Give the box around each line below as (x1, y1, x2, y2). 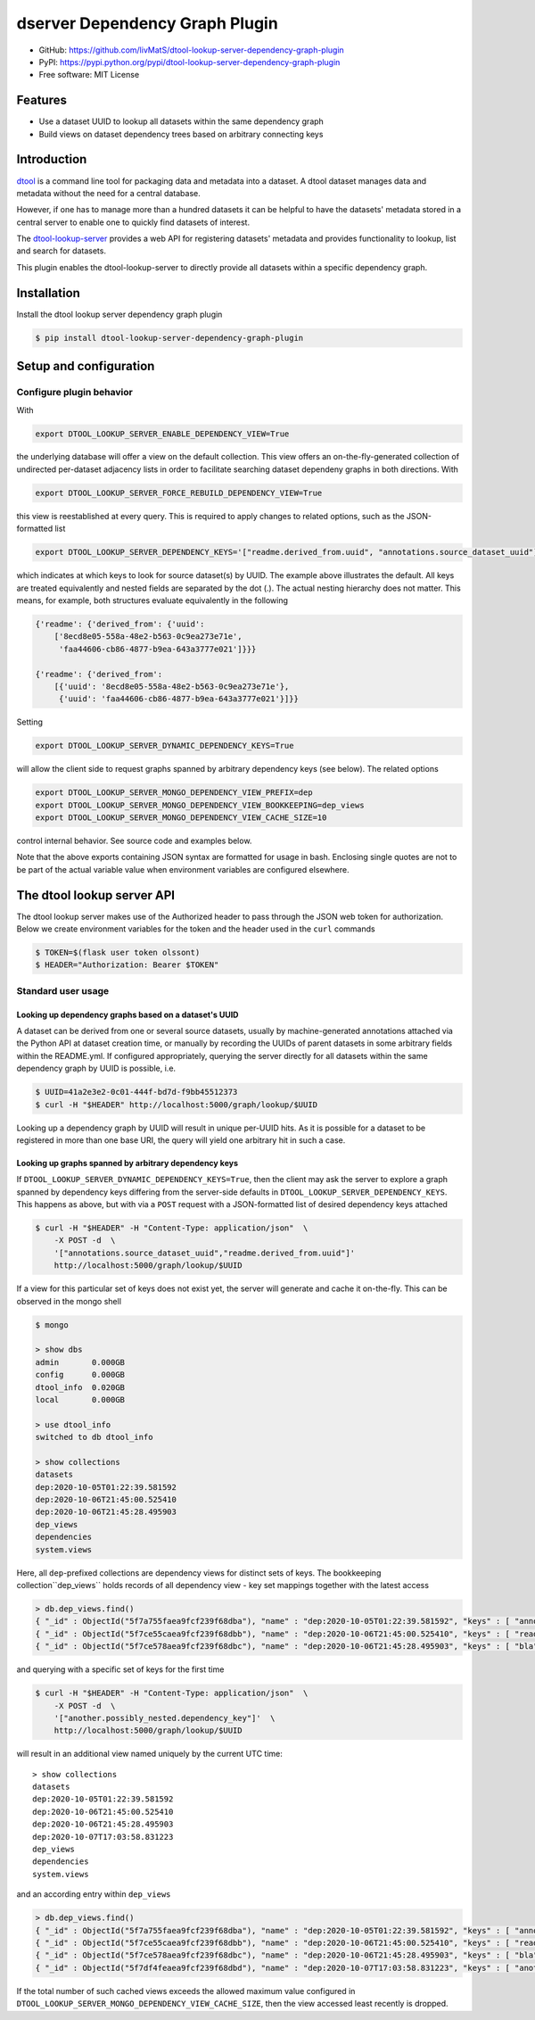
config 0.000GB (35, 1370, 125, 1380)
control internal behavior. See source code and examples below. (16, 835, 252, 847)
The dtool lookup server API (16, 888, 176, 903)
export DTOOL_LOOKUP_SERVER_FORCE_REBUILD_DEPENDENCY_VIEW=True (35, 487, 323, 498)
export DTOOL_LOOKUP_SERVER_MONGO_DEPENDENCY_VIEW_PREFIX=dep (35, 788, 313, 798)
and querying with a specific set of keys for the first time (16, 1664, 225, 1675)
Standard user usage (16, 984, 110, 997)
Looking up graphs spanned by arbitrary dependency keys (16, 1157, 238, 1168)
